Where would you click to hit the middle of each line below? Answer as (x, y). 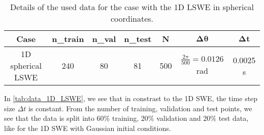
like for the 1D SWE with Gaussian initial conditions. (88, 128)
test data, (234, 118)
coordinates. (132, 18)
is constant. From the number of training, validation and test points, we (140, 108)
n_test (138, 39)
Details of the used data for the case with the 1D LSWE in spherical (132, 7)
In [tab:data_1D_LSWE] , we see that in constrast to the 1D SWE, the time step (131, 98)
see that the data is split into (49, 118)
